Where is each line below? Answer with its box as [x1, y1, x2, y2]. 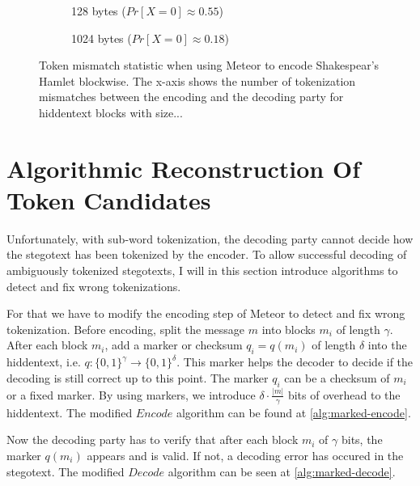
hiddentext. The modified [6, 404, 133, 420]
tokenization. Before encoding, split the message [6, 320, 245, 337]
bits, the [341, 431, 383, 448]
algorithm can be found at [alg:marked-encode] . [176, 404, 411, 420]
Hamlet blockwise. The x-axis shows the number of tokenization [39, 72, 356, 89]
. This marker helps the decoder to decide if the [176, 353, 414, 370]
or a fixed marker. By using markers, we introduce [6, 386, 256, 403]
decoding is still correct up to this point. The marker [6, 369, 269, 386]
